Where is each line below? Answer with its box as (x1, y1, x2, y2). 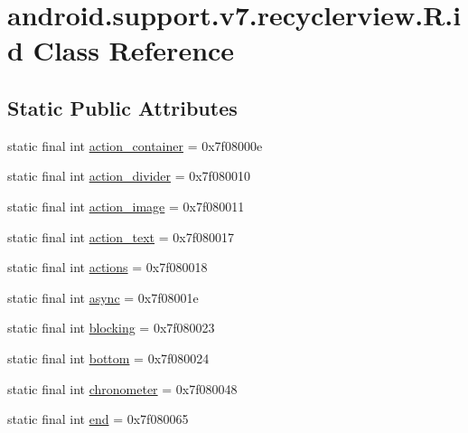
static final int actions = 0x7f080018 (7, 258, 208, 277)
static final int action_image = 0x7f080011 (7, 196, 245, 215)
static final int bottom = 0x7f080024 (7, 348, 210, 367)
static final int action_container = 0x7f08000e (7, 136, 263, 155)
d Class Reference (7, 32, 235, 69)
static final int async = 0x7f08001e (7, 287, 199, 306)
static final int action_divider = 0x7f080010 (7, 166, 250, 185)
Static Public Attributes (7, 93, 238, 121)
